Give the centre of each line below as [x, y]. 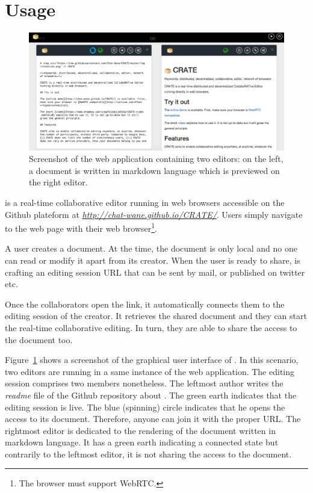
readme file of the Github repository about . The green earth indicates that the [151, 395]
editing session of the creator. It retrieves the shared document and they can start [156, 316]
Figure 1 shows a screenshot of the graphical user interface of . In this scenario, [152, 360]
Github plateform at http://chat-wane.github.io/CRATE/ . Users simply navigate [154, 214]
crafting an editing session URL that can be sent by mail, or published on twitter [155, 272]
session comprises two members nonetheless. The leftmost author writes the [144, 383]
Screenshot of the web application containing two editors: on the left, [156, 159]
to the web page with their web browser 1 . [81, 227]
